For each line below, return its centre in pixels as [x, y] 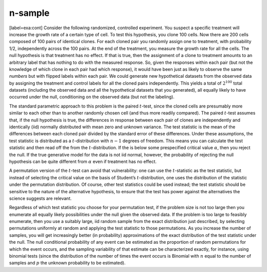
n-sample [29, 13]
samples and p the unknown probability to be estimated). [67, 263]
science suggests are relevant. [40, 198]
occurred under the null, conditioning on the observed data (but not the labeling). [92, 97]
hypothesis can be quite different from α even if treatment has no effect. [83, 162]
